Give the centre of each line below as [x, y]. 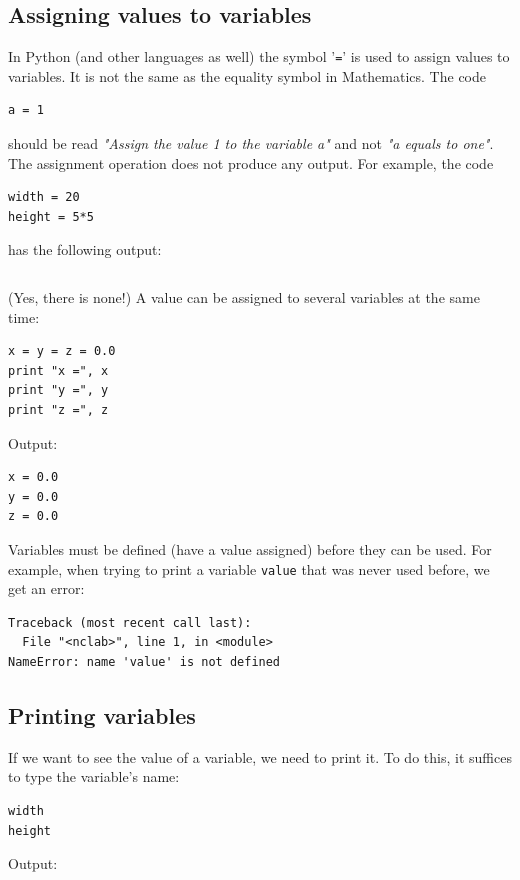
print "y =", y [58, 390]
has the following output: [85, 249]
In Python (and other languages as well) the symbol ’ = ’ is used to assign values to [259, 56]
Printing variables [102, 714]
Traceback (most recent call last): [130, 622]
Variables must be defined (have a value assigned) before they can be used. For [250, 548]
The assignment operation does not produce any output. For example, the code [251, 162]
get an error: [46, 588]
